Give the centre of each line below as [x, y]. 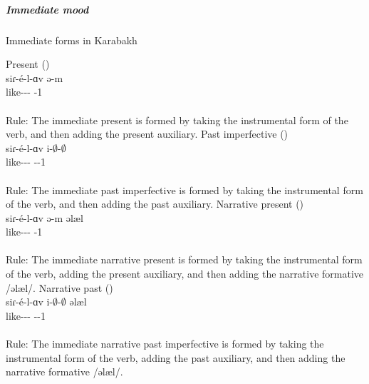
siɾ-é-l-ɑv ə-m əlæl [45, 217]
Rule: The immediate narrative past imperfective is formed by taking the [165, 344]
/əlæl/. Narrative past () [59, 287]
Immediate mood [47, 9]
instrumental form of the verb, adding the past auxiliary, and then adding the [176, 357]
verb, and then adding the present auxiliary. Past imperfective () [147, 134]
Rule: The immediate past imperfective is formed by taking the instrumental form [184, 190]
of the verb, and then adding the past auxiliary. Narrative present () [155, 204]
